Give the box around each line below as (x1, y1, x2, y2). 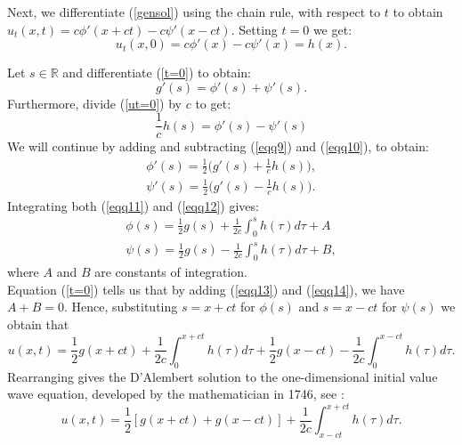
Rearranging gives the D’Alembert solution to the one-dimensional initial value (7, 367, 438, 385)
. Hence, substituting (63, 297, 178, 316)
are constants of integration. (94, 263, 247, 281)
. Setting (231, 20, 278, 38)
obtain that (7, 314, 69, 333)
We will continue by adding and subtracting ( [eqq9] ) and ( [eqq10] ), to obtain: (7, 137, 429, 156)
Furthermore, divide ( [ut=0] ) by (7, 93, 182, 112)
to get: (195, 93, 231, 112)
